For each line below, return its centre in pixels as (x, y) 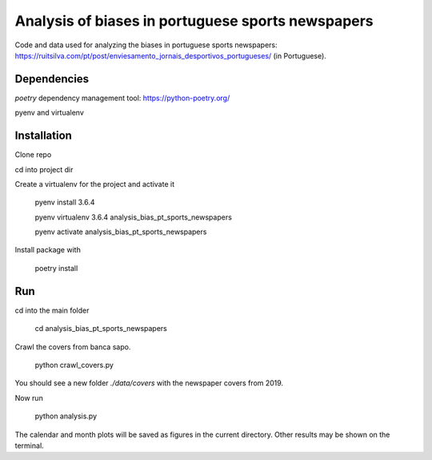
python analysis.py (66, 416)
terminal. (29, 446)
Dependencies (52, 79)
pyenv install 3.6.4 (65, 202)
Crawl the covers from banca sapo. (73, 347)
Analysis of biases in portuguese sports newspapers (194, 21)
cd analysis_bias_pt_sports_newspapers (101, 329)
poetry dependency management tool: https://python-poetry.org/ (122, 98)
